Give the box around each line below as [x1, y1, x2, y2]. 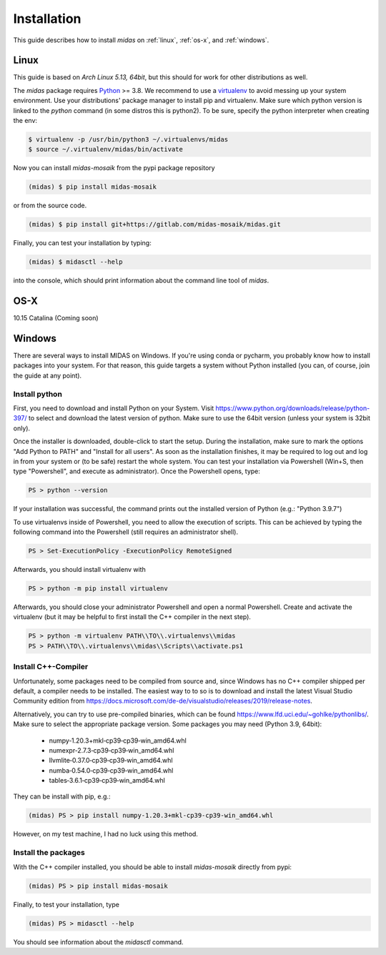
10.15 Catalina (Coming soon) [13, 314, 99, 322]
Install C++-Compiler [13, 662, 89, 672]
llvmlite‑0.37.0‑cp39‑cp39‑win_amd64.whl [49, 756, 173, 765]
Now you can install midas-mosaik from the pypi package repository [13, 164, 215, 172]
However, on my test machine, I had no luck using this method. [13, 830, 198, 838]
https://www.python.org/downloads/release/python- [215, 404, 370, 412]
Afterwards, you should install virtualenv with [13, 565, 146, 574]
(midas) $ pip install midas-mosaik [28, 183, 157, 191]
